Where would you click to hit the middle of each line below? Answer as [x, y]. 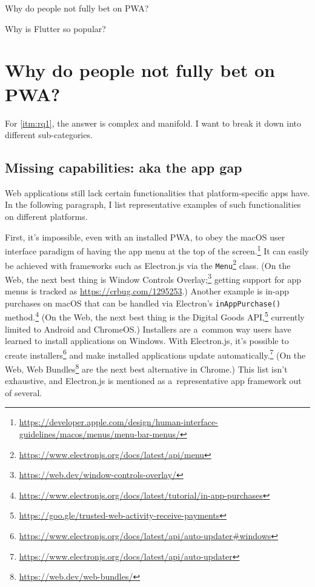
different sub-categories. [49, 135]
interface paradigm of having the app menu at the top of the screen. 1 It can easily [157, 250]
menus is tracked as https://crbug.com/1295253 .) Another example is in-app [147, 291]
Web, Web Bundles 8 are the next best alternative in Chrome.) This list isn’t [146, 368]
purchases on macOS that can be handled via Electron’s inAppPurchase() [143, 303]
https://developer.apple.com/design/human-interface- [118, 422]
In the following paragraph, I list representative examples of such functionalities [153, 204]
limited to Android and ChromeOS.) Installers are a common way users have [148, 329]
